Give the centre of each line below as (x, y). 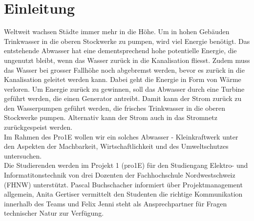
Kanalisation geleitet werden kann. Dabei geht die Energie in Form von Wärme (123, 79)
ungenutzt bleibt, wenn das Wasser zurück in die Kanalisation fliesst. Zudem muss (127, 60)
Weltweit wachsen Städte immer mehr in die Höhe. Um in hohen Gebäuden (117, 31)
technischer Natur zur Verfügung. (54, 213)
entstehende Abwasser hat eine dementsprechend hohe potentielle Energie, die (120, 50)
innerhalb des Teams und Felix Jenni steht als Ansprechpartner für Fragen (116, 203)
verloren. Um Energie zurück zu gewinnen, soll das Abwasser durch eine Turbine (124, 89)
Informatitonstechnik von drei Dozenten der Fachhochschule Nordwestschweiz (120, 175)
